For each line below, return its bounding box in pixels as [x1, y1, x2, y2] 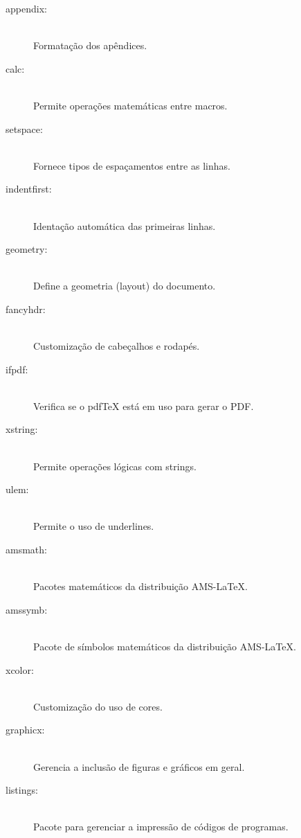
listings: [6, 783, 38, 797]
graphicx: [6, 722, 45, 737]
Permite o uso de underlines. [33, 519, 154, 533]
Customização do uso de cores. [33, 699, 163, 713]
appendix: [6, 1, 47, 15]
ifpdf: [6, 362, 28, 376]
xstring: [6, 422, 38, 436]
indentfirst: [6, 181, 52, 196]
